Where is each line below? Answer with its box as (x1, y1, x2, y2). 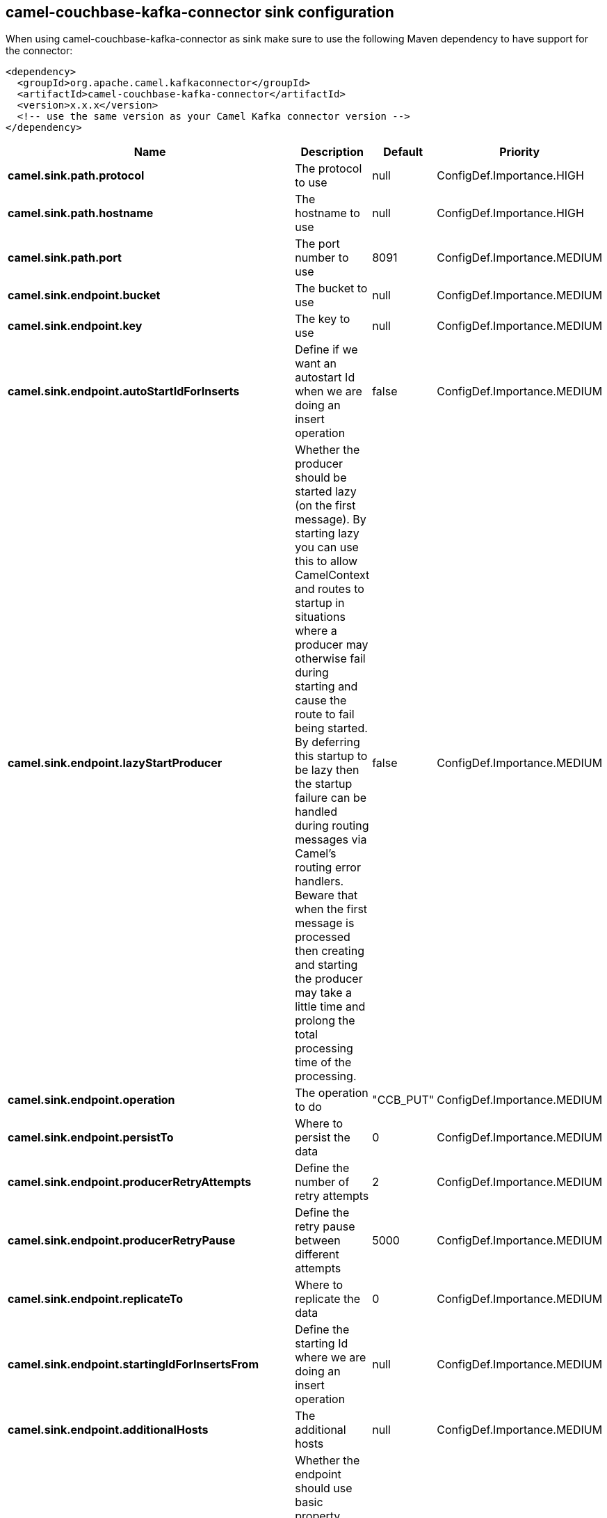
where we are (295, 1350, 366, 1365)
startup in (295, 596, 345, 610)
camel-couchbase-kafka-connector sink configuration (6, 3, 394, 21)
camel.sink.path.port (8, 251, 122, 265)
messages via (295, 832, 367, 847)
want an (295, 356, 337, 371)
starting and (295, 679, 358, 694)
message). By (295, 512, 366, 527)
